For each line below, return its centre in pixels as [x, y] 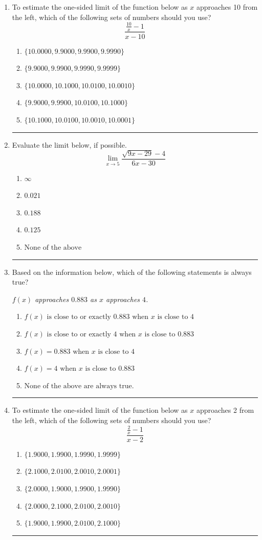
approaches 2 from [225, 410]
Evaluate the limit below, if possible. [69, 144]
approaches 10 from [227, 7]
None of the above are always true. [79, 386]
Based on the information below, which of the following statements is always [132, 272]
